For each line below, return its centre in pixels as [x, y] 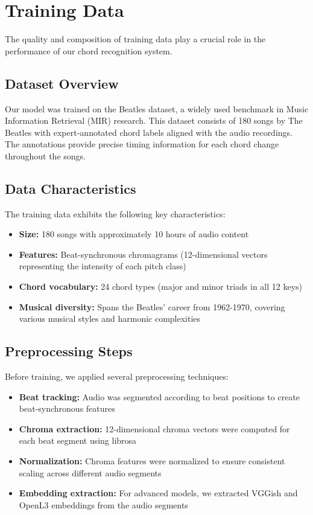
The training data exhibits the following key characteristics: [115, 213]
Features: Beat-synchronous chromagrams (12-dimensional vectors [143, 254]
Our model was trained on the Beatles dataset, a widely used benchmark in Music [157, 108]
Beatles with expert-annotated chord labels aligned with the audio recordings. [149, 132]
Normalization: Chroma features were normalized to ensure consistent [152, 461]
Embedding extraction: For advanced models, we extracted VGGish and [158, 493]
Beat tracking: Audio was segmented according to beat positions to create [160, 396]
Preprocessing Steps [69, 351]
